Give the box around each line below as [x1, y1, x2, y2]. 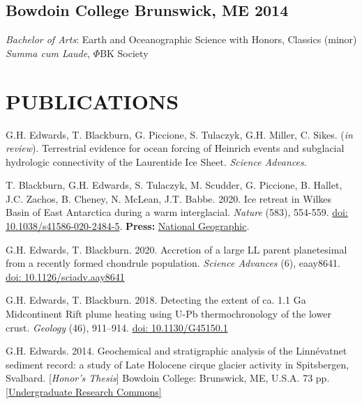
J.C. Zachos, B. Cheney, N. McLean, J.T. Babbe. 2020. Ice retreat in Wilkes [6, 191, 332, 205]
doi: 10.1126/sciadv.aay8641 [6, 269, 125, 283]
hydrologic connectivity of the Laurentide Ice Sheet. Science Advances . [6, 154, 307, 169]
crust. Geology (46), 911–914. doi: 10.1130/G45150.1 [6, 320, 228, 334]
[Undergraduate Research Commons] [6, 384, 162, 399]
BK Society [100, 45, 149, 60]
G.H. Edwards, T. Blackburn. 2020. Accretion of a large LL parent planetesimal [6, 242, 347, 256]
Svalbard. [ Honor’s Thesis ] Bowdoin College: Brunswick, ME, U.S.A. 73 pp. [6, 371, 330, 385]
